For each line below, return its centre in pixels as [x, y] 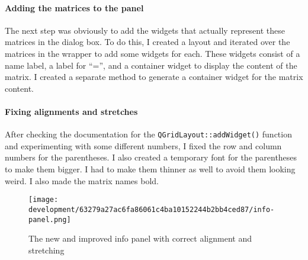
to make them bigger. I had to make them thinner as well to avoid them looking [150, 169]
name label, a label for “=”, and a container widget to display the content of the [151, 65]
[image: [44, 200]
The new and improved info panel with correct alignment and [140, 238]
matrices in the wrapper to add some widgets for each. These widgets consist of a [153, 53]
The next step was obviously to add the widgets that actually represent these [145, 30]
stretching [46, 250]
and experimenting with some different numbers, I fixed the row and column [143, 145]
